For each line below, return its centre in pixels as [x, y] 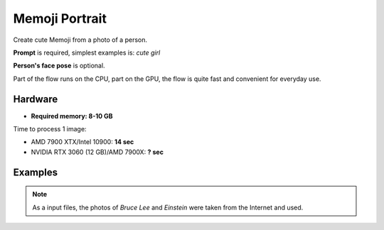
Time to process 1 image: [50, 129]
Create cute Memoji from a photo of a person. [80, 40]
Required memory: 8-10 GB [72, 116]
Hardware [36, 99]
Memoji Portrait [60, 18]
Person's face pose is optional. [59, 66]
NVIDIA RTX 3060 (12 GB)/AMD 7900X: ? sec [97, 152]
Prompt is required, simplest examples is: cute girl [87, 53]
